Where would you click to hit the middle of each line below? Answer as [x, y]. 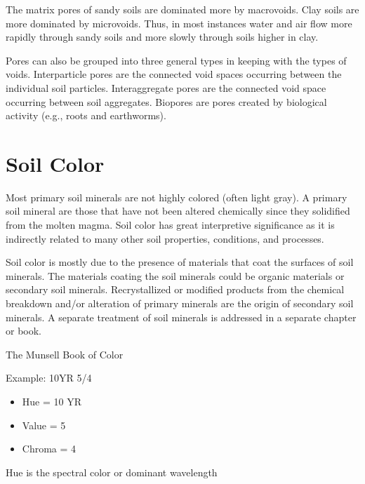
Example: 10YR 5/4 [49, 378]
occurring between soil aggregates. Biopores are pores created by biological [166, 101]
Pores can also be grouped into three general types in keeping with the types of [176, 60]
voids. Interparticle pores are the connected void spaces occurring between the [174, 74]
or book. [24, 331]
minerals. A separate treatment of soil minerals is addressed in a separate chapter [181, 317]
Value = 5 [44, 425]
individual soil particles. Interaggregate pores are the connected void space [166, 87]
